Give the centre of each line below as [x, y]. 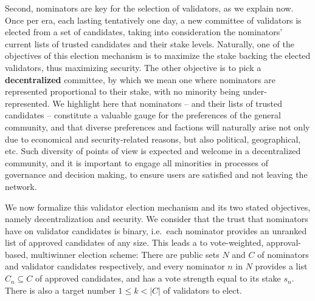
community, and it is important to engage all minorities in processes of [137, 162]
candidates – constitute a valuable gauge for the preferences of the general [143, 115]
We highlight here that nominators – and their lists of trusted [168, 103]
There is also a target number [60, 290]
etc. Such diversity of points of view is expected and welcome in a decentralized [153, 151]
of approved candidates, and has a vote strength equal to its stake [158, 278]
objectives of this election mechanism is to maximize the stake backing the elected [158, 56]
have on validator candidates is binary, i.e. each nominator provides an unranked [156, 230]
